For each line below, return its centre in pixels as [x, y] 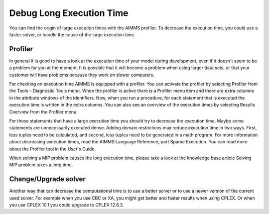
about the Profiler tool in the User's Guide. [53, 149]
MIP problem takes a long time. [41, 165]
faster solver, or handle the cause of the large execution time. [72, 34]
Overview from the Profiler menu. [44, 111]
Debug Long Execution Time [69, 13]
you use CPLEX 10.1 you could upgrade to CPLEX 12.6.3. [67, 205]
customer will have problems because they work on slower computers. [82, 75]
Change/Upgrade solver [47, 179]
